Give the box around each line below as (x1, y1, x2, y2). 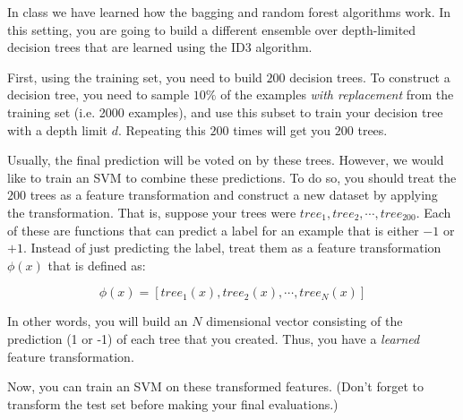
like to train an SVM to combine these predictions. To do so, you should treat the (7, 167, 457, 186)
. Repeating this (117, 120, 206, 139)
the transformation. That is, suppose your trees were (7, 202, 296, 221)
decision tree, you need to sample (7, 85, 190, 104)
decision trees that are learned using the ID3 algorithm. (7, 38, 313, 56)
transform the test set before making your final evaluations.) (7, 394, 339, 413)
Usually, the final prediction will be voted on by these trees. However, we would (7, 150, 444, 169)
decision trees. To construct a (289, 67, 450, 86)
